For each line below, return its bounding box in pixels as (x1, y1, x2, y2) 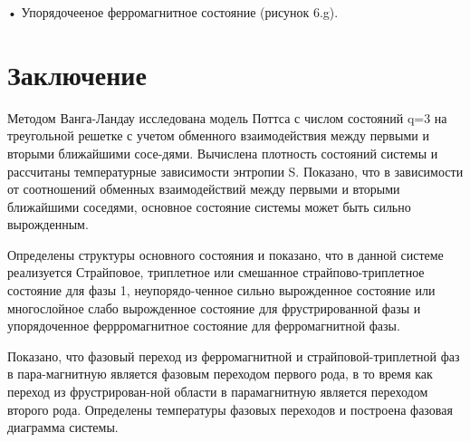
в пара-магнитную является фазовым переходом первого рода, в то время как (7, 364, 433, 383)
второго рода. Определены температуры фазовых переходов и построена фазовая (7, 399, 453, 418)
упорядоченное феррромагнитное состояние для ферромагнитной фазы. (7, 316, 400, 335)
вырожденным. (7, 215, 89, 234)
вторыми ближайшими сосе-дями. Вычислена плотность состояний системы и (7, 143, 438, 162)
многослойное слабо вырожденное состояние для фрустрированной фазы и (7, 298, 421, 317)
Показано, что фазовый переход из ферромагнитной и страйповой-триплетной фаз (7, 346, 460, 365)
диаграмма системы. (7, 418, 119, 437)
